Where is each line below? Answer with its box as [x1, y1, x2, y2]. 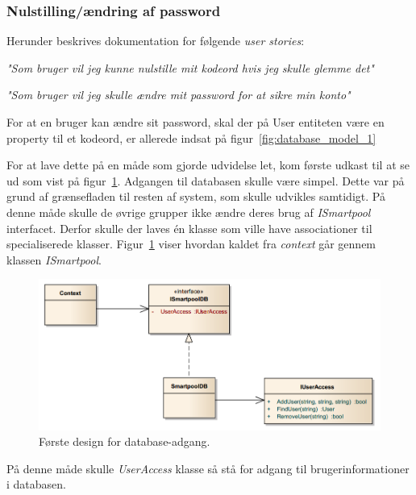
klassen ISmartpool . [6, 251, 102, 268]
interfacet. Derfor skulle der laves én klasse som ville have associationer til [6, 219, 372, 236]
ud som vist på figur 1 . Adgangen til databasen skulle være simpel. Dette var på [6, 172, 405, 189]
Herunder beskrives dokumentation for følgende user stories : [6, 32, 305, 49]
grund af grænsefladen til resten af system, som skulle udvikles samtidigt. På [6, 188, 385, 205]
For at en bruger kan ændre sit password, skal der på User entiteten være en [6, 114, 385, 130]
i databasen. [6, 476, 66, 493]
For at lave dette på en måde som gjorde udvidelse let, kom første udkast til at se [6, 156, 410, 173]
